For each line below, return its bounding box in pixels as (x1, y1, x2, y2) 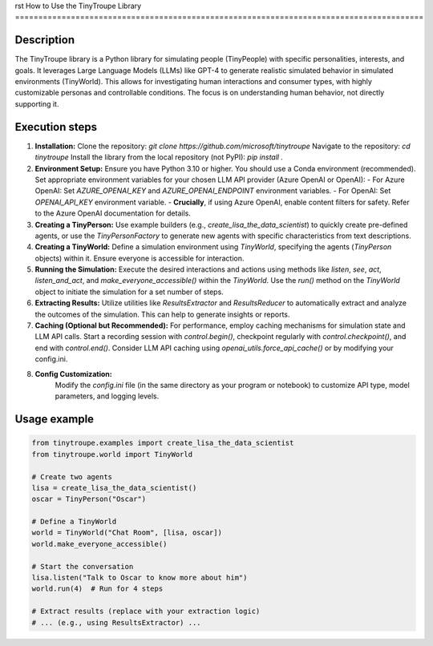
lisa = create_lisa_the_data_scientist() (31, 483, 197, 492)
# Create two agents (31, 472, 112, 481)
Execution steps (14, 120, 98, 134)
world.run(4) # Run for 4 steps (31, 584, 164, 593)
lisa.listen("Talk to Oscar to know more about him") (31, 573, 248, 583)
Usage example (14, 413, 95, 426)
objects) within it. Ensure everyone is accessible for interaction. (34, 253, 245, 263)
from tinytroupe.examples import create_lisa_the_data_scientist (31, 438, 294, 448)
